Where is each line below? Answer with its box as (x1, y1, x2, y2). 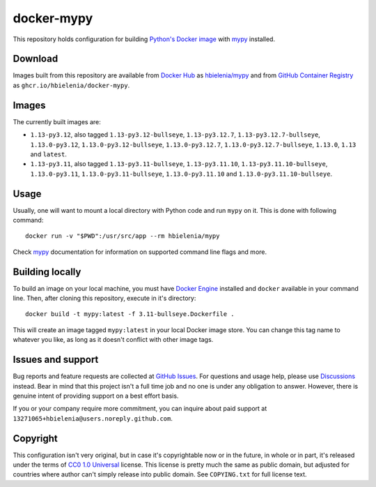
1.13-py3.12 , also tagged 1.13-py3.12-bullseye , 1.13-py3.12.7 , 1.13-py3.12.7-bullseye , (30, 130, 320, 139)
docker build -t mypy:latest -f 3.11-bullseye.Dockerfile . (25, 310, 235, 318)
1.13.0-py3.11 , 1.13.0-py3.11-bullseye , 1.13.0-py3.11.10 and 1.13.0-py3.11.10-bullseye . (30, 170, 333, 178)
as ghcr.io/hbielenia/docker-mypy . (13, 81, 130, 89)
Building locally (13, 266, 81, 278)
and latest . (30, 150, 68, 158)
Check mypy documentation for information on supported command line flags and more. (13, 248, 267, 256)
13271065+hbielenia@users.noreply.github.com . (13, 414, 173, 422)
